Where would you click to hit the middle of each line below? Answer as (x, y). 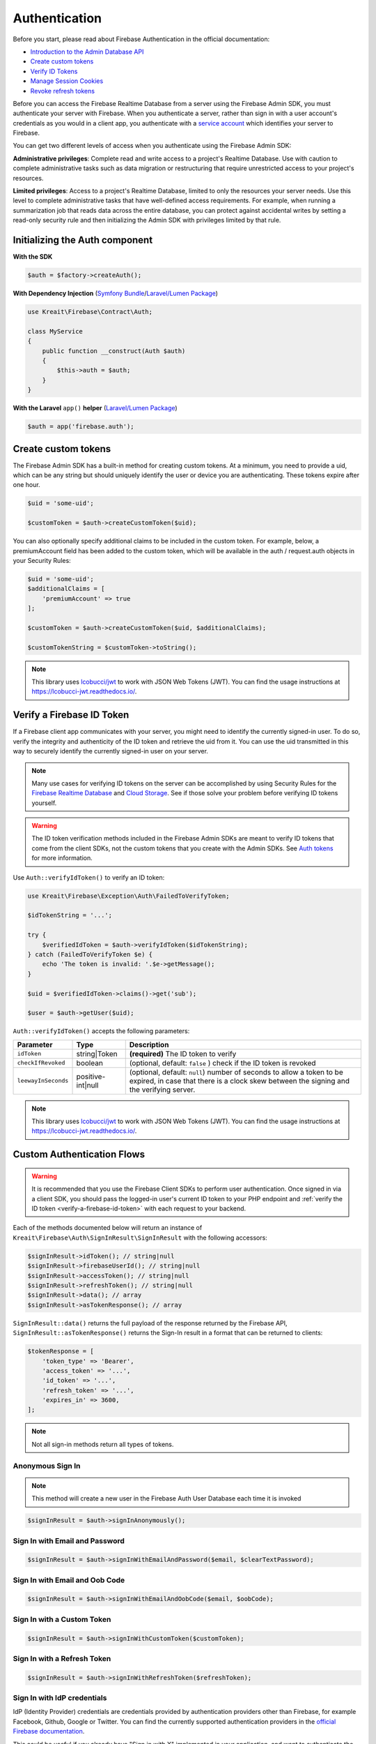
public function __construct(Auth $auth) (114, 351)
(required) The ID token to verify (183, 1053)
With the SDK (33, 257)
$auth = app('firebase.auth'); (81, 427)
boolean (90, 1062)
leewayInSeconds (43, 1081)
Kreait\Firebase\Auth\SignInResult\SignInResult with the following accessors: (140, 1238)
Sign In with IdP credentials (60, 1698)
